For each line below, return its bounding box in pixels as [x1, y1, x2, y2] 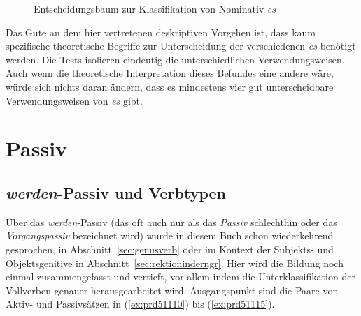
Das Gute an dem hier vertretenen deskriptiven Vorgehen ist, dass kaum [6, 24, 316, 39]
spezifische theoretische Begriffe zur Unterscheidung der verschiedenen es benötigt [6, 38, 356, 53]
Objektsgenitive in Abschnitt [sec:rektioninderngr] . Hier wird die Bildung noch [6, 255, 344, 270]
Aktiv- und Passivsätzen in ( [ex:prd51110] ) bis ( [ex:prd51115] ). [6, 296, 275, 311]
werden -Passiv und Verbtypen [6, 181, 227, 203]
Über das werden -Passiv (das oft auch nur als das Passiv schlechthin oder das [6, 214, 337, 229]
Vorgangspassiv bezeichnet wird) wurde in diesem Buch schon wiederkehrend [6, 228, 334, 243]
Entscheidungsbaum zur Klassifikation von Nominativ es [34, 1, 276, 15]
